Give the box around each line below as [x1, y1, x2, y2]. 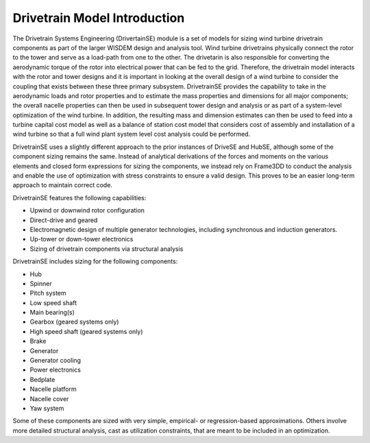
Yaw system [29, 405, 64, 412]
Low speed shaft [29, 298, 77, 307]
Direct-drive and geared [29, 216, 98, 224]
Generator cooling [29, 357, 82, 365]
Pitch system [29, 289, 66, 298]
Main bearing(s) [29, 309, 75, 317]
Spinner [29, 279, 52, 287]
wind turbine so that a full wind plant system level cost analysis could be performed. [12, 130, 251, 139]
